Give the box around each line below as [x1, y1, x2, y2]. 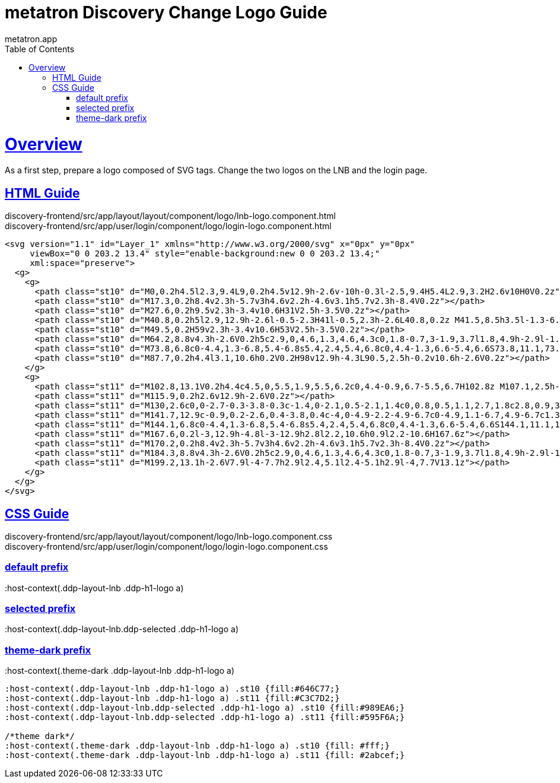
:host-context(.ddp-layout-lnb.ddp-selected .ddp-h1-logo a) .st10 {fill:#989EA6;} [5, 703, 405, 713]
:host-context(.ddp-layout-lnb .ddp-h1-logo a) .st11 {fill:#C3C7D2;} [5, 693, 340, 703]
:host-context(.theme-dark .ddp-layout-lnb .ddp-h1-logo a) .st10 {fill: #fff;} [5, 741, 390, 751]
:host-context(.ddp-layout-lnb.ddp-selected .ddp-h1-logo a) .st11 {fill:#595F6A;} [5, 712, 405, 722]
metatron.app [5, 33, 58, 44]
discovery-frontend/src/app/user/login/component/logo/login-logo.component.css [5, 541, 328, 551]
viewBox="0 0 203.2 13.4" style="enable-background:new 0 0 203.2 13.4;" [30, 249, 380, 259]
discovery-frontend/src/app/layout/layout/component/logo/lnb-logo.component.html [5, 211, 336, 221]
